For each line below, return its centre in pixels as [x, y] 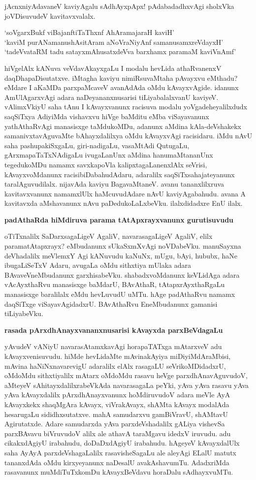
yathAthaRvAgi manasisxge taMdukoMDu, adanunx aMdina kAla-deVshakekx [123, 126]
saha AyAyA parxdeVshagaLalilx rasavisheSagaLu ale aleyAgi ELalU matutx [120, 452]
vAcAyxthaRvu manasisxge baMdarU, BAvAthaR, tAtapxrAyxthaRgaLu [115, 284]
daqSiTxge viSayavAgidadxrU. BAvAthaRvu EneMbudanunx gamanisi [111, 304]
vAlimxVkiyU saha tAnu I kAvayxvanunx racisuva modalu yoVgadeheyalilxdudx [126, 107]
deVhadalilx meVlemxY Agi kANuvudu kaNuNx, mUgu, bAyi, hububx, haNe [121, 255]
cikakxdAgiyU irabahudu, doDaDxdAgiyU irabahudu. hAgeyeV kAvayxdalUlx [122, 443]
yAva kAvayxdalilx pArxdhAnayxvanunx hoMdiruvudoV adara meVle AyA [117, 395]
